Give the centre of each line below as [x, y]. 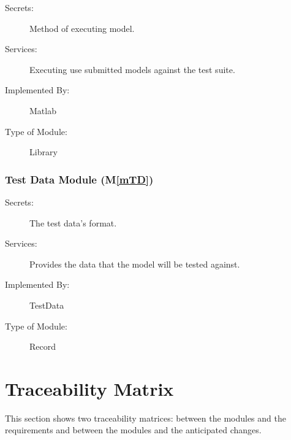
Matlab [43, 110]
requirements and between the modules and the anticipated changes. [133, 430]
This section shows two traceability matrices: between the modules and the [145, 418]
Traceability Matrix [89, 388]
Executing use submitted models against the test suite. [132, 69]
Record [43, 346]
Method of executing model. [82, 28]
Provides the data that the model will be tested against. [135, 264]
